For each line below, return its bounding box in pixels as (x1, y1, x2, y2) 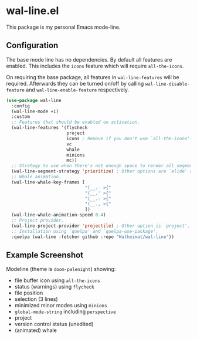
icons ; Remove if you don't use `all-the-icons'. (66, 135, 193, 141)
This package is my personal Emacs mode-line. (6, 23, 121, 30)
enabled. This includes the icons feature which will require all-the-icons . (6, 62, 184, 69)
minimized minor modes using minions (14, 302, 107, 309)
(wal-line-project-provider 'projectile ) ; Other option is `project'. (11, 223, 191, 229)
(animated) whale (14, 327, 57, 334)
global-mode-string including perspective (14, 308, 116, 315)
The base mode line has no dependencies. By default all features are (6, 56, 172, 63)
